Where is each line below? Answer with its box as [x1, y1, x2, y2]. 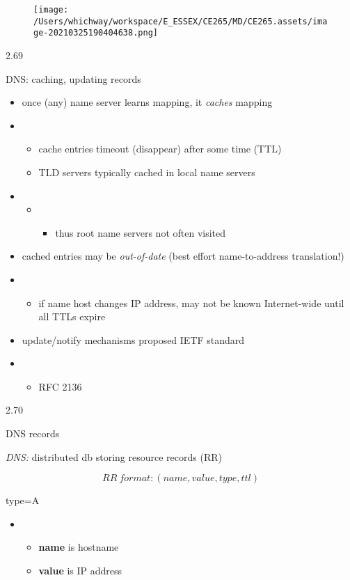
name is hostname [38, 540, 119, 554]
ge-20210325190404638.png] [33, 28, 158, 38]
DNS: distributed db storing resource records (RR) [6, 449, 222, 464]
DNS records [6, 426, 60, 441]
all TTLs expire [38, 309, 106, 324]
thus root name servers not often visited [55, 225, 226, 240]
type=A [6, 493, 40, 508]
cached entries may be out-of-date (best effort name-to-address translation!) [22, 249, 344, 263]
